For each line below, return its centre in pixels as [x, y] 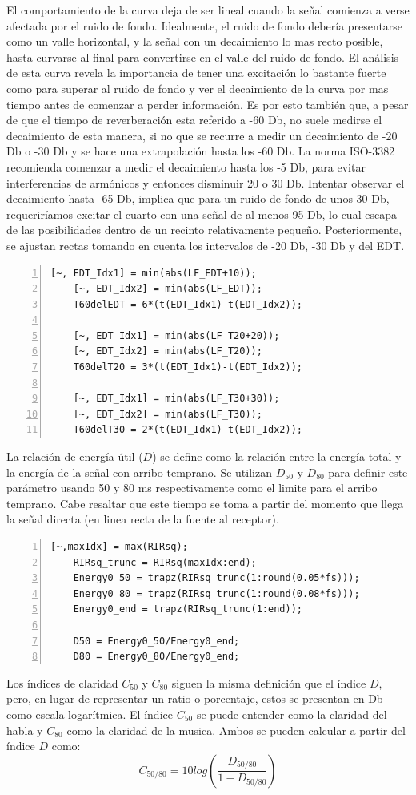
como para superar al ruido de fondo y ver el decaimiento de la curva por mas [198, 88]
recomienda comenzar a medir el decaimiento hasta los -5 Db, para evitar [186, 166]
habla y [25, 730]
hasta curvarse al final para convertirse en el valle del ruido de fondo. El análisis [203, 56]
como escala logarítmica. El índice [90, 714]
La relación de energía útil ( [75, 456]
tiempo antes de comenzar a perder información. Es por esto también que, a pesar [208, 104]
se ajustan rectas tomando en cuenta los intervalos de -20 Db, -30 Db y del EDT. [206, 245]
